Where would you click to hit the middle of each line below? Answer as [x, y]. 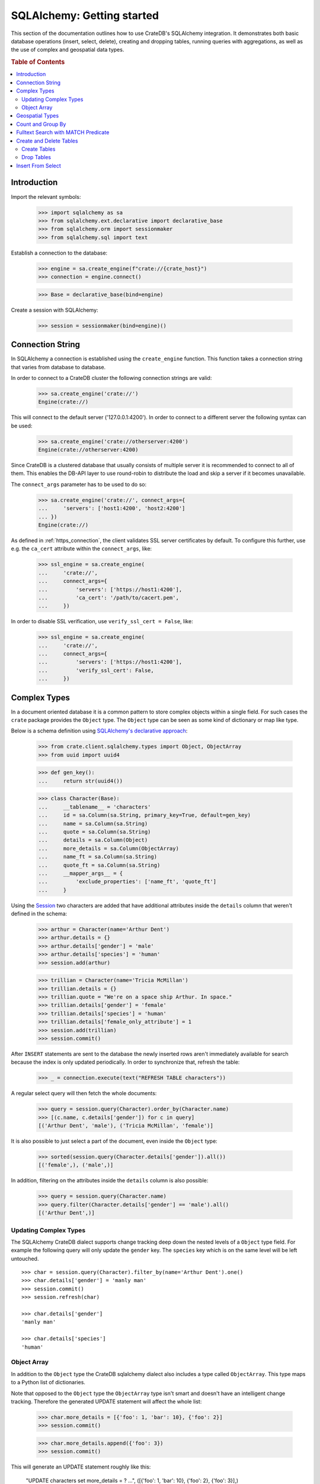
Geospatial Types [38, 116]
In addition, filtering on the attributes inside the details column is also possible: [110, 1181]
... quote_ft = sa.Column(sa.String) [99, 865]
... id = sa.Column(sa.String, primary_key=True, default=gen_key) [145, 815]
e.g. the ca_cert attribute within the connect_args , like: [81, 548]
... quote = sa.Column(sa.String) [95, 832]
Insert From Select [39, 166]
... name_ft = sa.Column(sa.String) [97, 857]
